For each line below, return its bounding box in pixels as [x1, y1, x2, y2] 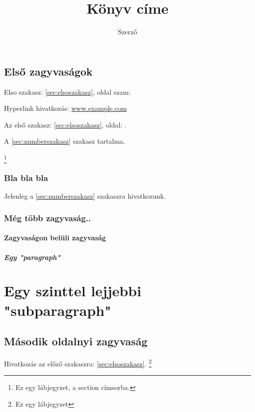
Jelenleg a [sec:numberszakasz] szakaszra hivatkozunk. [4, 191, 166, 201]
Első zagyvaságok [4, 63, 93, 78]
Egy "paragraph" [4, 252, 60, 262]
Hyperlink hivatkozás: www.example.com [4, 103, 127, 113]
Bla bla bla [4, 172, 48, 184]
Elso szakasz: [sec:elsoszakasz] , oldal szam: [4, 86, 131, 97]
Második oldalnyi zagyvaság [4, 334, 148, 349]
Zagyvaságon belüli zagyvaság [4, 232, 106, 243]
